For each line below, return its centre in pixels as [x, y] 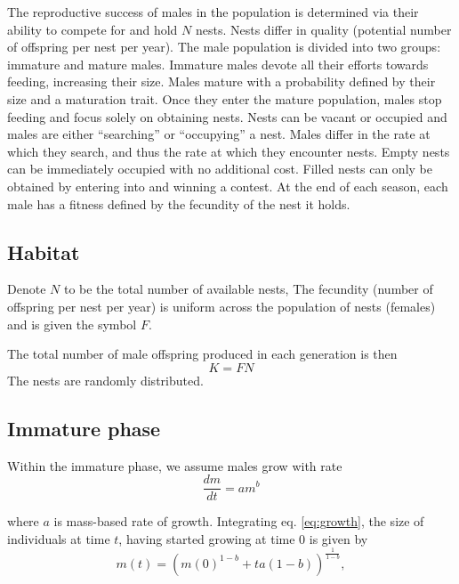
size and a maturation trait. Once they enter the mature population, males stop [225, 98]
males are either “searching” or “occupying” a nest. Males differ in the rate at [219, 134]
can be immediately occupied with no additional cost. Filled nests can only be [220, 169]
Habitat [44, 251]
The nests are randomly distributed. [105, 380]
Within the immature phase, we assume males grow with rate [175, 465]
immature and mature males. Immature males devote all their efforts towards [218, 64]
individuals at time [59, 538]
